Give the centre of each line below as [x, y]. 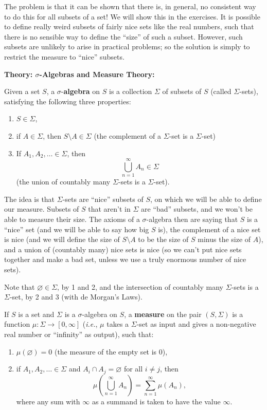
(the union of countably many [63, 182]
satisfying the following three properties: [68, 101]
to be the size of [163, 239]
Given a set [22, 91]
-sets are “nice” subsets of [103, 199]
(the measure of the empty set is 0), [111, 351]
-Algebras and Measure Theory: [97, 74]
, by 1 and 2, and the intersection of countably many [140, 286]
